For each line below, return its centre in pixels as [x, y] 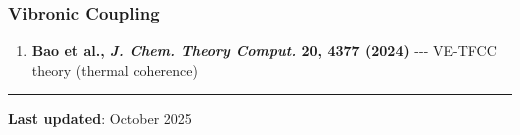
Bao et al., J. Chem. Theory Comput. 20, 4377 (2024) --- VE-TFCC [264, 50]
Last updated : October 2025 [100, 118]
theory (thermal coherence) [114, 69]
